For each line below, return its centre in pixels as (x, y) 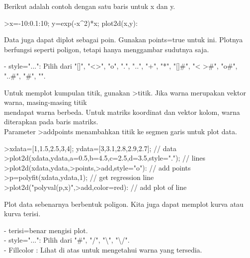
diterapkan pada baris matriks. (51, 122)
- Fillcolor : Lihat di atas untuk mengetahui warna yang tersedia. (103, 249)
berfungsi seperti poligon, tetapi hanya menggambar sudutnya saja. (107, 49)
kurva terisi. (22, 214)
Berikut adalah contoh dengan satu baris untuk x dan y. (90, 6)
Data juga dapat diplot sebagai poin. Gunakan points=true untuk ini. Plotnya (124, 40)
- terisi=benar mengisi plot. (46, 230)
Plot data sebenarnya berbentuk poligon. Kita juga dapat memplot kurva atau (124, 204)
